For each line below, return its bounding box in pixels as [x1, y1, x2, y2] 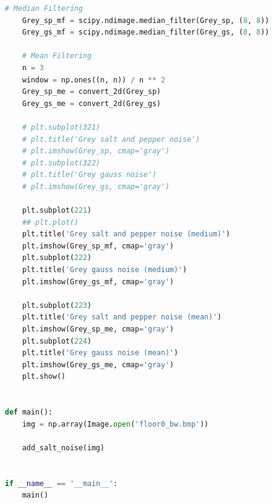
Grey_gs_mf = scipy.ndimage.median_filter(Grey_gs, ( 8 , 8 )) [22, 28, 269, 37]
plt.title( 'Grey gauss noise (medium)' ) [22, 265, 187, 275]
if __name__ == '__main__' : [5, 479, 118, 488]
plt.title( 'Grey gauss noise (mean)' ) [22, 348, 179, 358]
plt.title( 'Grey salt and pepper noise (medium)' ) [22, 230, 231, 239]
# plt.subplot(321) [22, 122, 100, 132]
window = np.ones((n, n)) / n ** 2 [22, 75, 165, 84]
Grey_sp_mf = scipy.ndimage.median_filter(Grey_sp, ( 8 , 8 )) [22, 16, 269, 25]
